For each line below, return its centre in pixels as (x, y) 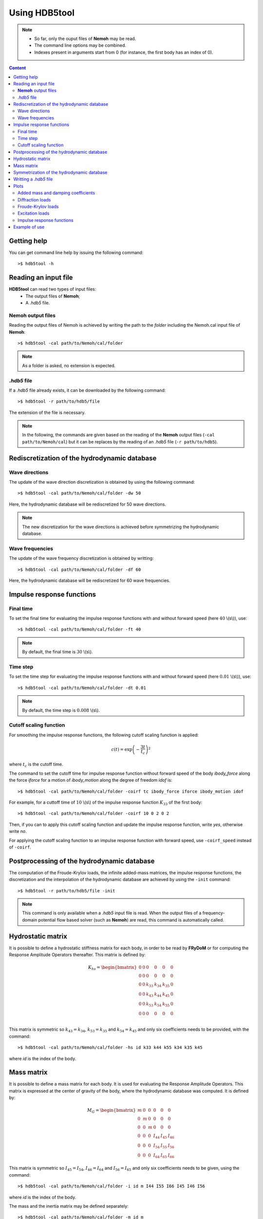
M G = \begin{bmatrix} (111, 1111)
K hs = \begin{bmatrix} (113, 968)
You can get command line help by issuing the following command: (76, 253)
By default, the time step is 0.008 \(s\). (61, 710)
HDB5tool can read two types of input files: (53, 289)
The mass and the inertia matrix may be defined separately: (69, 1206)
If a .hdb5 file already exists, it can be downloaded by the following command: (87, 390)
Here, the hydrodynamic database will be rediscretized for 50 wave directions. (88, 504)
